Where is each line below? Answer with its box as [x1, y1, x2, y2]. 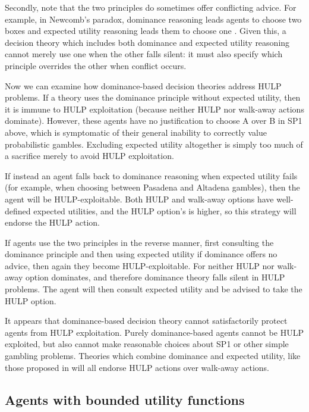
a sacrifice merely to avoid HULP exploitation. [5, 149, 174, 162]
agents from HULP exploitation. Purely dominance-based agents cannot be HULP [5, 326, 304, 338]
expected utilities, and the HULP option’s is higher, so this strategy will [33, 204, 297, 217]
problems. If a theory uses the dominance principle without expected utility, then [5, 91, 301, 104]
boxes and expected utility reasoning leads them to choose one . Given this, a [5, 24, 286, 37]
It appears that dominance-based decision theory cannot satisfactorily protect [5, 314, 288, 327]
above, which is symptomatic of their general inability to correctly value [5, 126, 267, 138]
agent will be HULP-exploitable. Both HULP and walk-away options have [5, 192, 274, 205]
